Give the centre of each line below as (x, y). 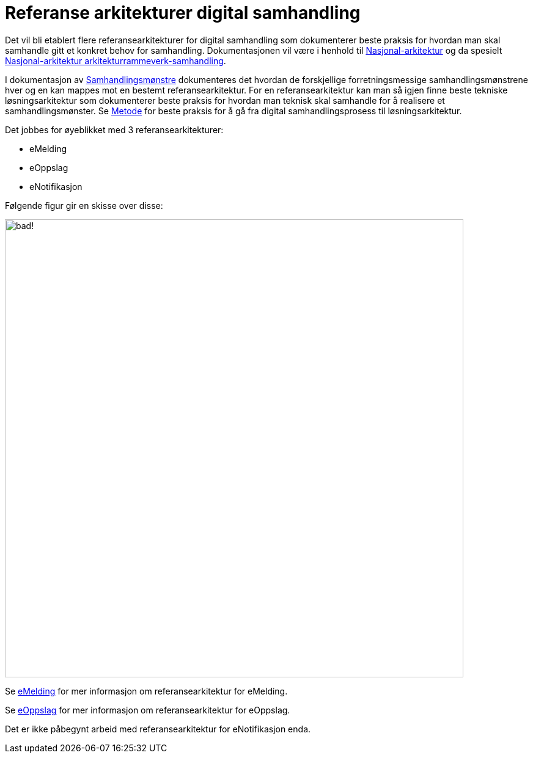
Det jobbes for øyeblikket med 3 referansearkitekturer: (114, 129)
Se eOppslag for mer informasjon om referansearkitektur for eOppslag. (148, 710)
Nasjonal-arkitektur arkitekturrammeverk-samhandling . (116, 60)
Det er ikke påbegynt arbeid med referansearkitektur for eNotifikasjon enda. (158, 729)
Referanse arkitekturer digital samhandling (183, 13)
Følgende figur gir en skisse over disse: (84, 205)
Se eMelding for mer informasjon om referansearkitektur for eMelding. (146, 691)
